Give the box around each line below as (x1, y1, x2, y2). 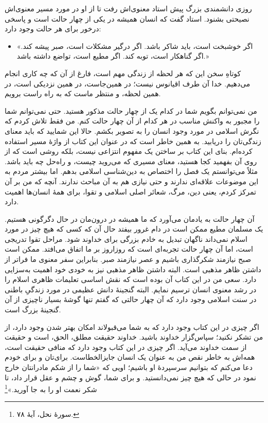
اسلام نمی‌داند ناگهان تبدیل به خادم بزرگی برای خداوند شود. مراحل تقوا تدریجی (5, 233, 247, 244)
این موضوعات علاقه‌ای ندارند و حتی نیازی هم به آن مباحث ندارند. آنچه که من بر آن (5, 175, 259, 186)
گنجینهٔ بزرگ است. (5, 304, 61, 315)
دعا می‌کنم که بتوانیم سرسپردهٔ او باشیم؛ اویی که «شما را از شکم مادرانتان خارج (5, 362, 253, 372)
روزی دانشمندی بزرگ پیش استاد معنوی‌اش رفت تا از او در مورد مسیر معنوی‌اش (5, 3, 252, 13)
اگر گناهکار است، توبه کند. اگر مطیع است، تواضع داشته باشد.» (16, 50, 209, 61)
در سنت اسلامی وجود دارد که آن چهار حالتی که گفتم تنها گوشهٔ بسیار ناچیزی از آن (5, 294, 257, 305)
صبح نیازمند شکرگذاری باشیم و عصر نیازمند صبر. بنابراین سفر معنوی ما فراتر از (5, 254, 252, 265)
